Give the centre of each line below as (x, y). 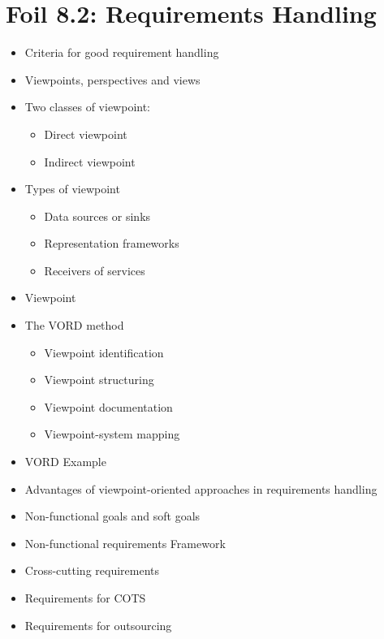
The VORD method (74, 325)
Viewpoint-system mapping (112, 434)
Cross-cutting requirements (92, 570)
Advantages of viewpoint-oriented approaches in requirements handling (201, 488)
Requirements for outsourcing (98, 625)
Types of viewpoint (72, 189)
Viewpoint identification (104, 352)
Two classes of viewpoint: (88, 107)
